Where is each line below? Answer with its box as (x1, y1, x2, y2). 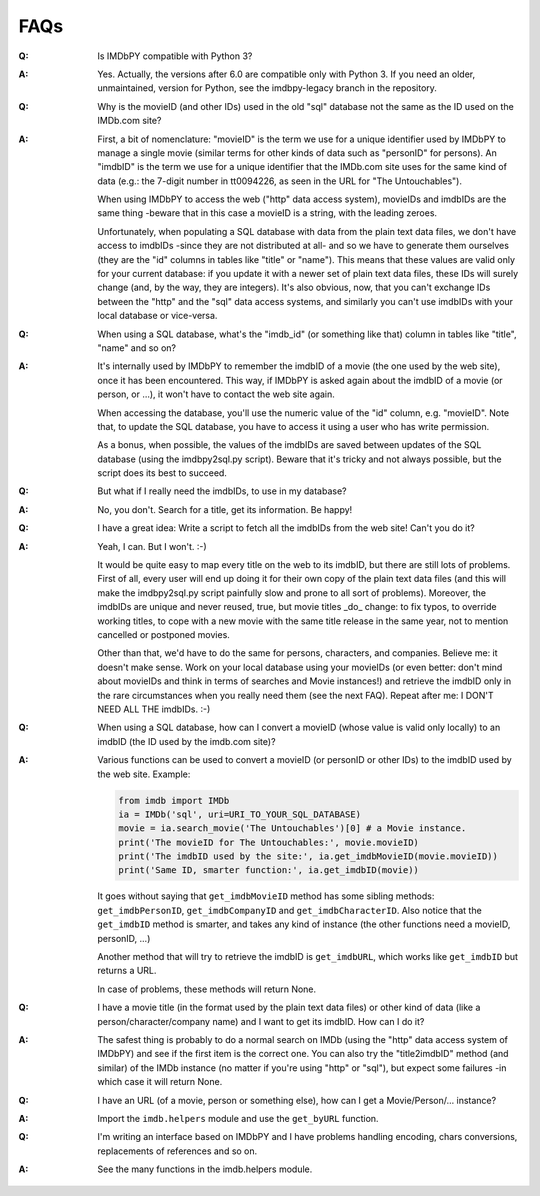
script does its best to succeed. (97, 467, 227, 479)
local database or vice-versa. (97, 310, 218, 322)
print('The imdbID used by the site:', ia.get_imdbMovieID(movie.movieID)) (118, 851, 499, 862)
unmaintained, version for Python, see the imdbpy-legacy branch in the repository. (97, 82, 437, 94)
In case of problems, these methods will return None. (97, 983, 317, 995)
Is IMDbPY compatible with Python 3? (97, 50, 253, 62)
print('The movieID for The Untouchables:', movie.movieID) (118, 836, 420, 848)
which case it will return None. (97, 1076, 223, 1088)
